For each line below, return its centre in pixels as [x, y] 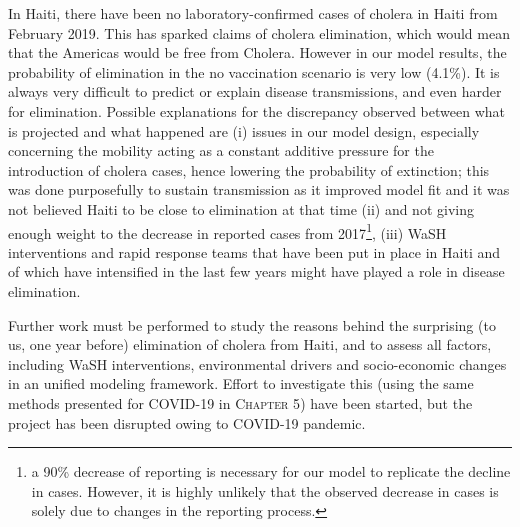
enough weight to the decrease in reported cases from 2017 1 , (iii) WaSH [227, 231]
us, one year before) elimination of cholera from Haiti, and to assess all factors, [250, 344]
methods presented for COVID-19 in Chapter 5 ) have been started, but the [240, 402]
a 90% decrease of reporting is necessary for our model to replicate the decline [271, 471]
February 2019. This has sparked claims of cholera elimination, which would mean [259, 32]
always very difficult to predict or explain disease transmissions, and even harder [255, 91]
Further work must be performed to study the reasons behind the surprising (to [252, 324]
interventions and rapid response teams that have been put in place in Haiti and [254, 251]
